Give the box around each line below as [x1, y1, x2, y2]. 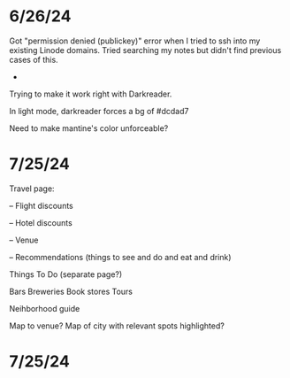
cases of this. [9, 54, 59, 65]
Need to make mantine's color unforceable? [9, 122, 169, 134]
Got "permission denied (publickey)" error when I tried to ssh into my [9, 35, 261, 46]
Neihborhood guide [9, 303, 80, 313]
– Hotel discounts [9, 217, 72, 228]
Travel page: [9, 183, 55, 194]
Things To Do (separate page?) [9, 268, 123, 280]
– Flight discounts [9, 200, 73, 211]
